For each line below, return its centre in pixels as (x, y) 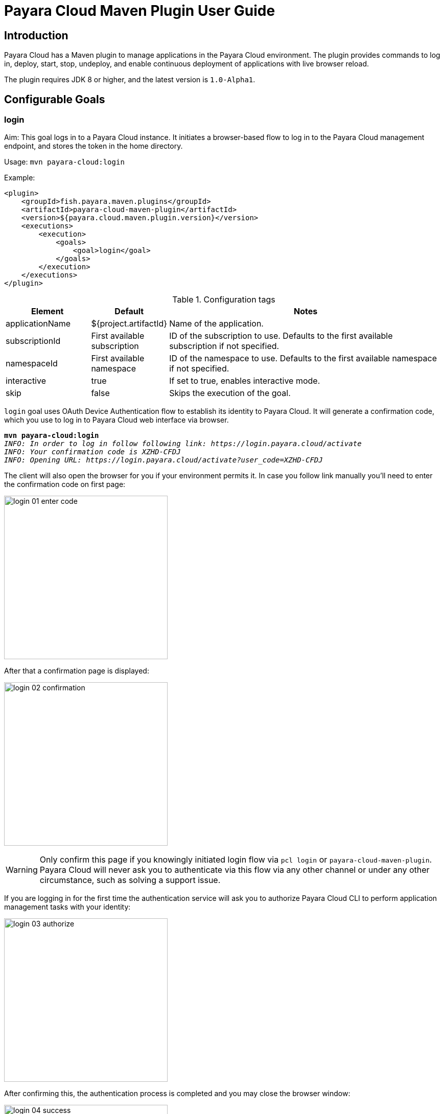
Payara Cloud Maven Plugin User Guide (140, 11)
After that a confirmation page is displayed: (77, 671)
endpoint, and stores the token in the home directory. (94, 146)
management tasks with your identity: (67, 907)
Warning (22, 870)
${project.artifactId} (129, 324)
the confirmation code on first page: (65, 484)
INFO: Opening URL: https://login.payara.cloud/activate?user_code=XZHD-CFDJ (163, 460)
